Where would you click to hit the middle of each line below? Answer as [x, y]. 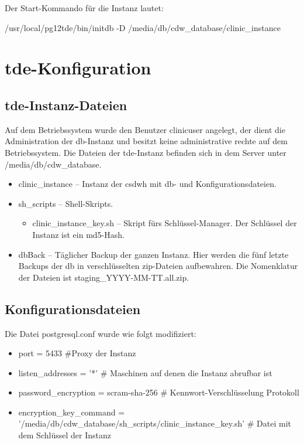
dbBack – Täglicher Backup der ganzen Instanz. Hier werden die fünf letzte [153, 254]
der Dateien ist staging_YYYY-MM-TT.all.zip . [104, 277]
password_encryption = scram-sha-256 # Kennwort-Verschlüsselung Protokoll [159, 392]
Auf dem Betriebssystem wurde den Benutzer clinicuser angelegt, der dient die [145, 129]
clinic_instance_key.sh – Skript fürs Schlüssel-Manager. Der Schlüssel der [165, 223]
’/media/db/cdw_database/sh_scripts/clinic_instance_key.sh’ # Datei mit [155, 423]
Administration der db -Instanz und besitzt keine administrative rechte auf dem [146, 141]
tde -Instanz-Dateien [66, 105]
